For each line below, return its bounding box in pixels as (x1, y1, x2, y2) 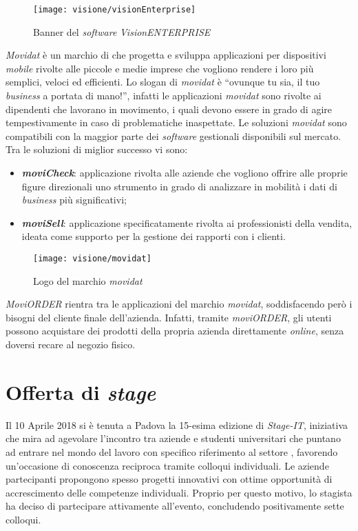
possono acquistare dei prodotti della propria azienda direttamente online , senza (6, 323, 344, 338)
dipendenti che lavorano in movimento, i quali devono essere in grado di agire (6, 101, 332, 116)
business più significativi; (21, 192, 127, 207)
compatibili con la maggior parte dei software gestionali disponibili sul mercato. (6, 128, 341, 143)
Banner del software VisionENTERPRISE (33, 24, 211, 39)
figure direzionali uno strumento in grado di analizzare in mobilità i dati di (21, 179, 337, 193)
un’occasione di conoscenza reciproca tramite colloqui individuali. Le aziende (6, 458, 329, 472)
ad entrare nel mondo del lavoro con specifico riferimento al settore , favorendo (6, 444, 338, 459)
